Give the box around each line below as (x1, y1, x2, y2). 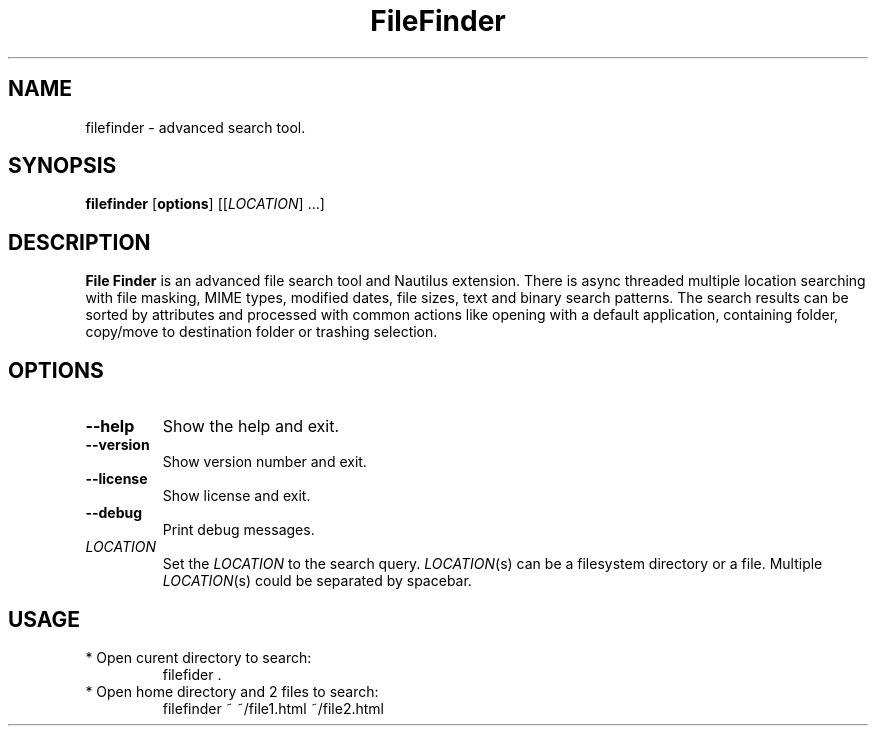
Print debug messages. (162, 521, 315, 539)
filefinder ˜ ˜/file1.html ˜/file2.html (162, 699, 384, 717)
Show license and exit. (162, 487, 311, 505)
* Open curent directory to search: (85, 648, 312, 666)
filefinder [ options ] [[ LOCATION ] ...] (85, 195, 325, 213)
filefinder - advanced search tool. (85, 118, 306, 136)
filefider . (162, 665, 222, 683)
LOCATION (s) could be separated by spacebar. (162, 572, 472, 590)
